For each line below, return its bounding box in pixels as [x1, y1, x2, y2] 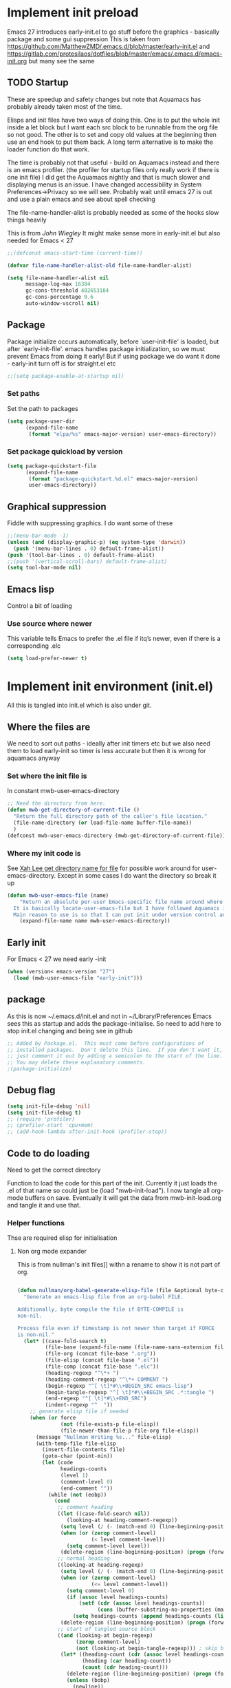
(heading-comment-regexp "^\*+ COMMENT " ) [45, 1375, 168, 1383]
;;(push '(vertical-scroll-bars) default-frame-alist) [7, 558, 168, 565]
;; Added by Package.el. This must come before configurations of [7, 1040, 205, 1047]
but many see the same [28, 56, 95, 65]
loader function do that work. [7, 145, 89, 153]
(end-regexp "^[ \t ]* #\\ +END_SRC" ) [45, 1395, 147, 1402]
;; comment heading [57, 1504, 113, 1511]
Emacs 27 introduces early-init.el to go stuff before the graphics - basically [7, 28, 220, 36]
